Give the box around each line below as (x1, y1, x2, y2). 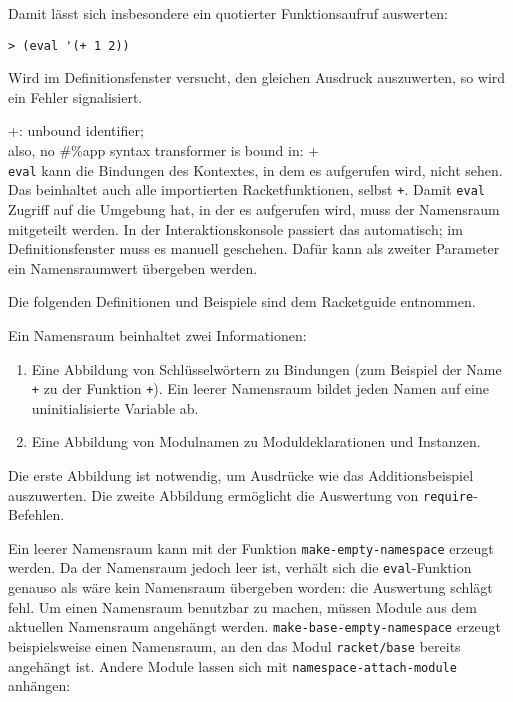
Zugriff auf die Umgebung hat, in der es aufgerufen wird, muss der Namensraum (8, 198, 500, 219)
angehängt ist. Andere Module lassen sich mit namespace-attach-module (8, 655, 457, 676)
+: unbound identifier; (8, 120, 144, 141)
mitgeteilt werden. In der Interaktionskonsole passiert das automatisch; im (8, 218, 463, 239)
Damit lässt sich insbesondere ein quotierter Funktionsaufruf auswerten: (8, 3, 448, 23)
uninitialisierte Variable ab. (31, 397, 199, 418)
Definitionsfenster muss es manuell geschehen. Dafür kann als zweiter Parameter (8, 238, 500, 259)
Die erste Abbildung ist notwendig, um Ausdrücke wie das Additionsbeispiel (8, 464, 474, 485)
